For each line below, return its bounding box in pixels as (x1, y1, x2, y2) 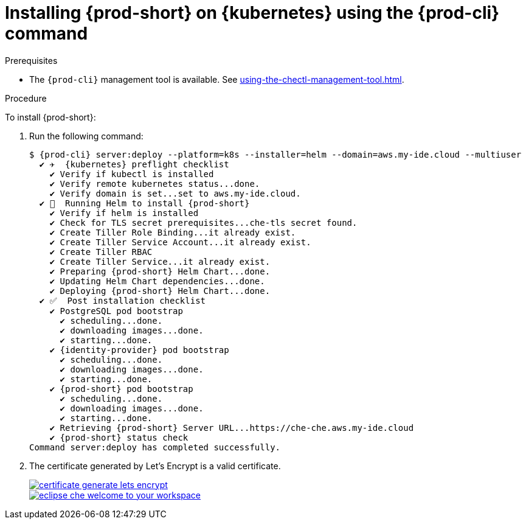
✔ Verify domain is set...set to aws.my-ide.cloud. (49, 188, 301, 198)
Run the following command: (29, 130, 144, 141)
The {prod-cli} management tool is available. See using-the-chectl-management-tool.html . (29, 74, 404, 85)
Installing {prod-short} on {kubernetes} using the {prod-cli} (5, 2, 500, 23)
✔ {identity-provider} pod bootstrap (49, 344, 229, 355)
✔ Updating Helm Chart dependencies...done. (49, 276, 265, 286)
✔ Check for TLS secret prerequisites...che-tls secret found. (49, 217, 358, 228)
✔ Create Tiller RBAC (49, 246, 153, 257)
